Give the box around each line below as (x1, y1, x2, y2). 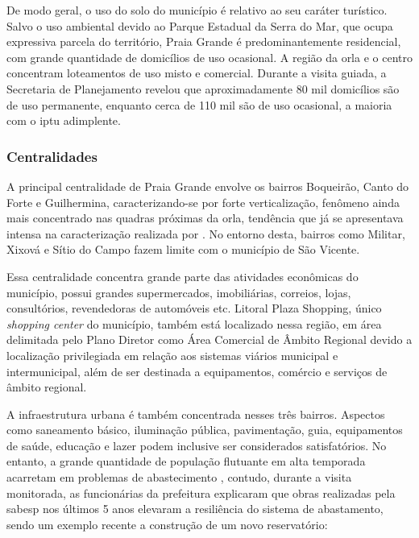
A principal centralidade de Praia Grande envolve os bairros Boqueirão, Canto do (6, 177, 409, 194)
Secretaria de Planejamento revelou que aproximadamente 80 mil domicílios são (6, 80, 400, 97)
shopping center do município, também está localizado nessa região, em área (6, 315, 382, 332)
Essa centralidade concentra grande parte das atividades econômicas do (6, 267, 359, 284)
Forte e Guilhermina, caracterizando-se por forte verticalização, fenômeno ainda (6, 193, 400, 210)
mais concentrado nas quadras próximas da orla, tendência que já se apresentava (6, 209, 404, 226)
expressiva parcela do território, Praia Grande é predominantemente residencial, (6, 33, 401, 50)
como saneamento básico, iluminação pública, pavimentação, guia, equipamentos (6, 421, 403, 438)
